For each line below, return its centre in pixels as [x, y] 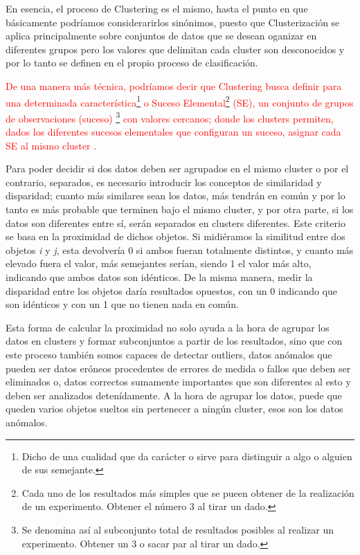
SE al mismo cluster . [51, 145]
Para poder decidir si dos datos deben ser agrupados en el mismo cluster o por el [177, 169]
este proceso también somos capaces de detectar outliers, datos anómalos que [169, 354]
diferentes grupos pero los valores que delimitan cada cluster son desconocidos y [175, 49]
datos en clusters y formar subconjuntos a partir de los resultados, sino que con [174, 341]
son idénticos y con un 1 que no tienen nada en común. [122, 304]
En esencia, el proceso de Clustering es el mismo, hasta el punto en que [157, 8]
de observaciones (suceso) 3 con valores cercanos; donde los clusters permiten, [170, 117]
